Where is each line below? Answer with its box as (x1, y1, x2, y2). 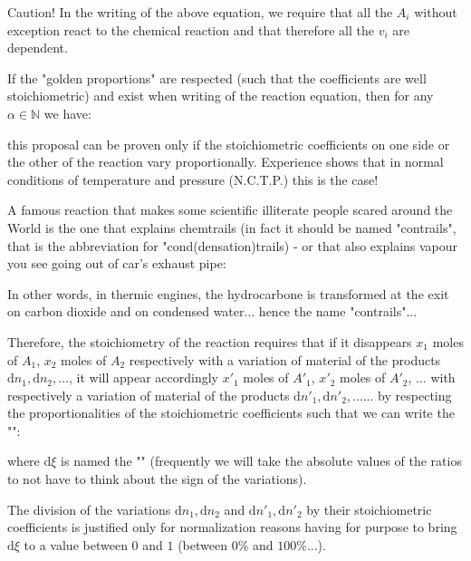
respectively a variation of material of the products (7, 385, 290, 404)
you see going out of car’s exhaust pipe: (7, 254, 226, 273)
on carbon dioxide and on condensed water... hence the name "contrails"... (7, 302, 418, 321)
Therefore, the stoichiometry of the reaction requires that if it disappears (7, 332, 412, 351)
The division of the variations (7, 499, 171, 518)
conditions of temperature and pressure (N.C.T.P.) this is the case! (7, 169, 379, 189)
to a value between (24, 535, 128, 554)
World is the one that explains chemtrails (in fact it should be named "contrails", (7, 218, 457, 237)
